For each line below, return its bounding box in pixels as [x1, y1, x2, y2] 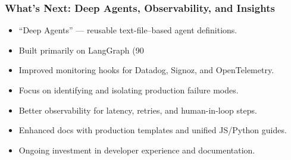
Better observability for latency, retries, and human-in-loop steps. [18, 103, 257, 116]
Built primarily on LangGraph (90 [18, 43, 144, 56]
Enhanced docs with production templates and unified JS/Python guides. [18, 124, 287, 136]
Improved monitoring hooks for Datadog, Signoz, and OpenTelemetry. [18, 64, 274, 76]
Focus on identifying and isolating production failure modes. [18, 84, 239, 96]
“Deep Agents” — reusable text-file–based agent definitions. [18, 24, 237, 36]
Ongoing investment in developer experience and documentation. [18, 143, 255, 156]
